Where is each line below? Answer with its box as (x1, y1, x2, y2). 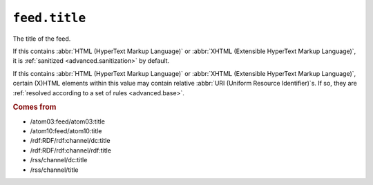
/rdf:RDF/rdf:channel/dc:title (30, 137, 111, 145)
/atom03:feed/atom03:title (30, 117, 105, 126)
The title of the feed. (12, 35, 71, 43)
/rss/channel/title (30, 166, 79, 174)
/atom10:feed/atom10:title (30, 126, 102, 135)
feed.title (12, 10, 86, 26)
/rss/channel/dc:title (30, 156, 88, 164)
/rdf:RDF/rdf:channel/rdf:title (30, 146, 112, 155)
